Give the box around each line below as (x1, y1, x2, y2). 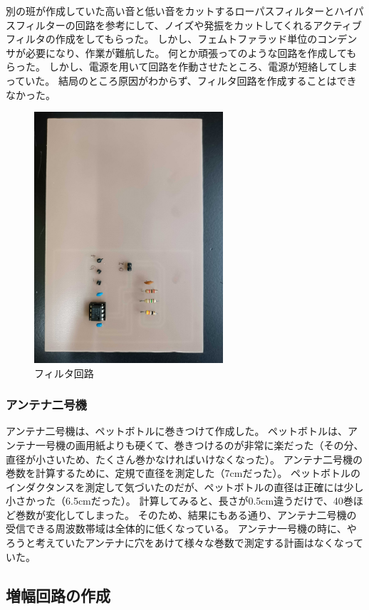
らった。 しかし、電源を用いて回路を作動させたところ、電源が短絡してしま (6, 59, 358, 74)
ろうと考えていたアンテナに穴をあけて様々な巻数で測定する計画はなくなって (6, 535, 364, 550)
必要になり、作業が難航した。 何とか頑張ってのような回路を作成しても (25, 45, 357, 60)
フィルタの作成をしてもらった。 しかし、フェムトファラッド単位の (6, 31, 318, 46)
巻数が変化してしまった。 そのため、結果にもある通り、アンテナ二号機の (15, 507, 357, 522)
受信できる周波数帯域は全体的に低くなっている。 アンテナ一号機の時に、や (6, 521, 357, 536)
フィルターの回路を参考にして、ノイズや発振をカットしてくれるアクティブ (15, 17, 362, 32)
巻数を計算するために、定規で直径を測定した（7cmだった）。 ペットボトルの (6, 466, 361, 480)
